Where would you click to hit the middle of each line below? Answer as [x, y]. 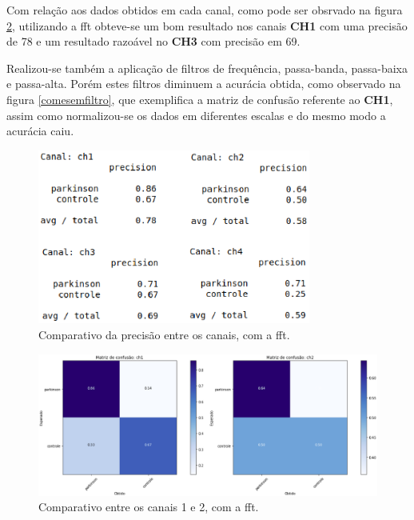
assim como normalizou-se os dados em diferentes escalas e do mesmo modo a [196, 115]
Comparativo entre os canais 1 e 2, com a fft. [149, 507]
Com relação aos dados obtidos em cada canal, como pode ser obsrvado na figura [205, 10]
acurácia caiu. [40, 131]
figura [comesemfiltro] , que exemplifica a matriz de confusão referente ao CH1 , [200, 99]
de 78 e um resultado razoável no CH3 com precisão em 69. [153, 41]
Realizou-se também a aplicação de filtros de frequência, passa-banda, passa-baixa [207, 68]
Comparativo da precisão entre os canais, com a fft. [164, 335]
